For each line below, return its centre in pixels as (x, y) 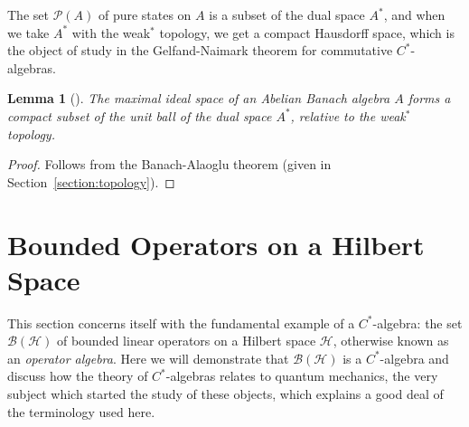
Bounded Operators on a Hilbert (216, 244)
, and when (414, 14)
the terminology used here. (81, 411)
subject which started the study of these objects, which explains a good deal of (225, 394)
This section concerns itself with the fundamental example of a (181, 323)
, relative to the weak (348, 115)
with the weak (111, 32)
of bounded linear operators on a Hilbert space (186, 341)
